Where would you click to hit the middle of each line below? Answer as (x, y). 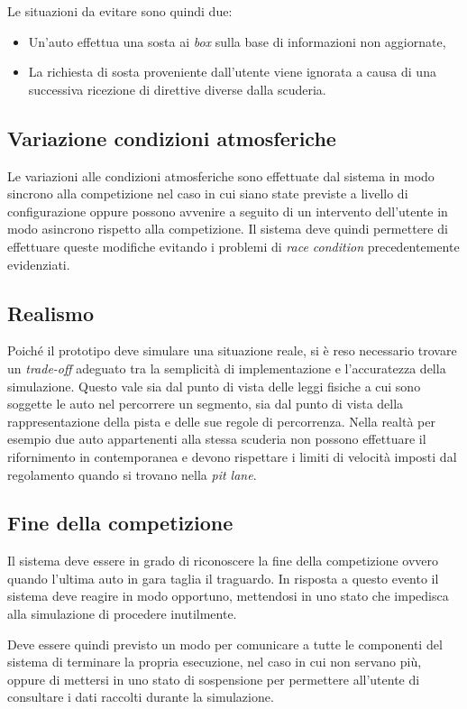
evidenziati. (39, 264)
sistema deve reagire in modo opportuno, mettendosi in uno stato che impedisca (228, 596)
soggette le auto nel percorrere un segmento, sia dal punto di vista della (206, 404)
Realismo (51, 313)
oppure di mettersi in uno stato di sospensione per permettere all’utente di (214, 679)
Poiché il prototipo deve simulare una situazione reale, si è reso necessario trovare (232, 350)
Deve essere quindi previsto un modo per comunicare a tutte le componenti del (225, 644)
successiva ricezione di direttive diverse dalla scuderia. (177, 89)
